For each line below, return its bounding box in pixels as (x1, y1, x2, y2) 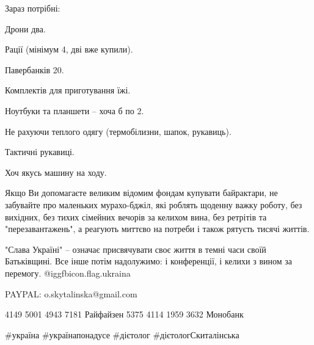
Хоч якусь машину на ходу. (5, 165, 107, 178)
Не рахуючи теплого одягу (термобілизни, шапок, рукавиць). (5, 125, 232, 137)
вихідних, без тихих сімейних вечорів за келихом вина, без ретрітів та (5, 210, 267, 223)
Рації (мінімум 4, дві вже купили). (5, 43, 133, 56)
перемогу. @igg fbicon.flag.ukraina (5, 266, 131, 279)
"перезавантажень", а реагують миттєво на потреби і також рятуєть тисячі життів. (5, 222, 310, 235)
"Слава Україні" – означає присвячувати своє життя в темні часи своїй (5, 242, 266, 255)
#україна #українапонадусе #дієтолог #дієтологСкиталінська (5, 328, 239, 341)
